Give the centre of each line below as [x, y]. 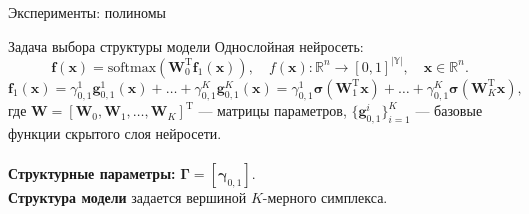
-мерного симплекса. [325, 197]
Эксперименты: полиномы [87, 12]
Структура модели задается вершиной [127, 197]
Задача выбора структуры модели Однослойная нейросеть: [186, 45]
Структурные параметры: [92, 173]
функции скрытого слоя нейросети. [115, 133]
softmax [132, 67]
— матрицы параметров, [272, 110]
